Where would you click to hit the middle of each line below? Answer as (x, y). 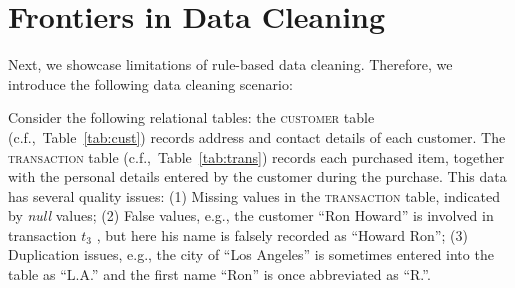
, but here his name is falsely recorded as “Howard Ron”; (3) (282, 234)
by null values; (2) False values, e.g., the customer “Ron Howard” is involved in (251, 215)
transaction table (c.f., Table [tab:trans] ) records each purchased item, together (256, 156)
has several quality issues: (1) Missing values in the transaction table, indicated (254, 195)
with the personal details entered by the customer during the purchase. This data (257, 176)
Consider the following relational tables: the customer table (191, 117)
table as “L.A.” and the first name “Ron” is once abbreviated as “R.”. (219, 274)
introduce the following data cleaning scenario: (150, 83)
